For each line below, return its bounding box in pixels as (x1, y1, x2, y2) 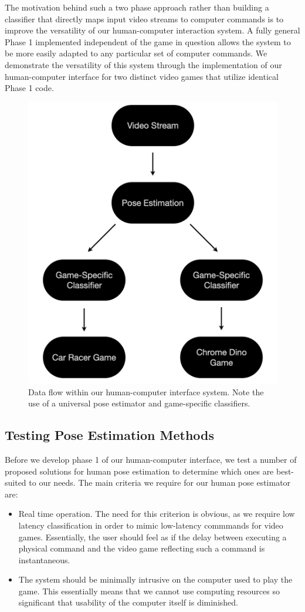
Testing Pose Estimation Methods (5, 426, 215, 444)
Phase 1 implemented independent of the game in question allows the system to (5, 35, 291, 48)
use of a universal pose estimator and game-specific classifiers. (28, 397, 250, 409)
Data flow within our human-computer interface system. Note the (28, 385, 264, 398)
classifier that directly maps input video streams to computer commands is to (5, 12, 284, 25)
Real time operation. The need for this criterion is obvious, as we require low (18, 507, 295, 520)
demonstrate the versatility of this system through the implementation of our (5, 58, 282, 70)
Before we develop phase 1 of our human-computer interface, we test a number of (5, 453, 297, 465)
